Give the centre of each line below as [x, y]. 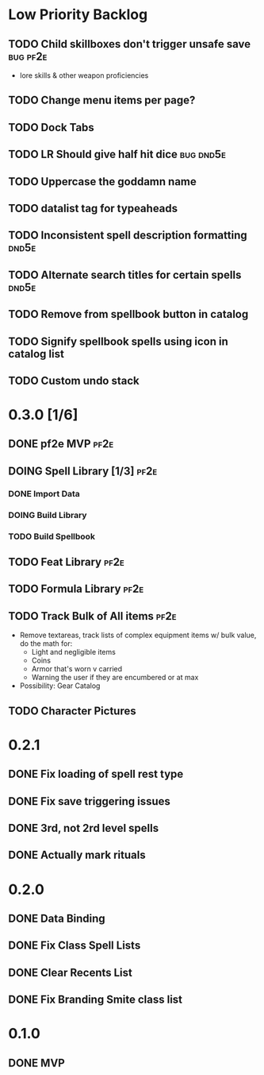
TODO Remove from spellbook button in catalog [128, 314]
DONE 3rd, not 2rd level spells [84, 828]
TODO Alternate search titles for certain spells [125, 275]
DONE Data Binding [57, 918]
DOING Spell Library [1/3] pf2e [83, 471]
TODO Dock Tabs [52, 128]
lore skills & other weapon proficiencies [84, 75]
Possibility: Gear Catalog [60, 686]
